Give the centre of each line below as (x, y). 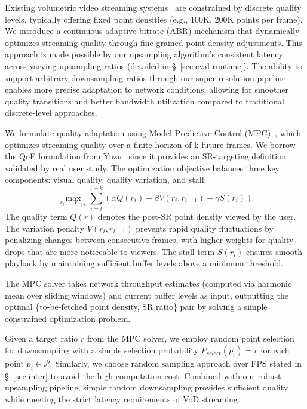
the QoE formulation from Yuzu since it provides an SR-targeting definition (145, 156)
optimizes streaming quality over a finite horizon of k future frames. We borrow (150, 144)
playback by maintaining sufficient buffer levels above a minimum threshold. (144, 263)
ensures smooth (274, 251)
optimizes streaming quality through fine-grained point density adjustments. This (154, 42)
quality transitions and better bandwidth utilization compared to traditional (145, 101)
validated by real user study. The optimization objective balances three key (142, 167)
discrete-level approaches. (51, 113)
